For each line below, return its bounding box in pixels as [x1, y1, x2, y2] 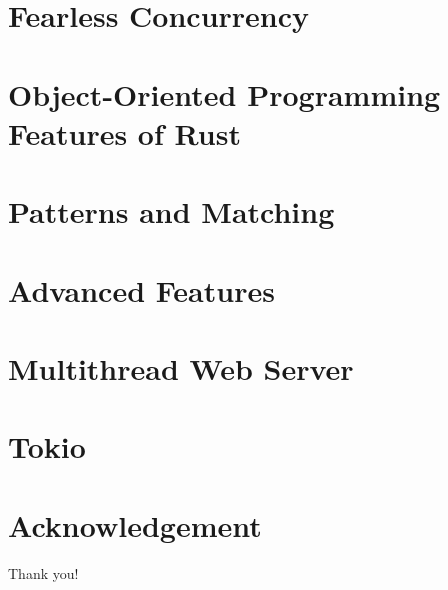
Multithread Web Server [8, 347, 354, 388]
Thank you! [8, 562, 79, 583]
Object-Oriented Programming [8, 73, 441, 114]
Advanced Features [8, 269, 275, 310]
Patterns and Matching [8, 191, 335, 232]
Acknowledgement [8, 504, 262, 545]
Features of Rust [8, 112, 241, 153]
